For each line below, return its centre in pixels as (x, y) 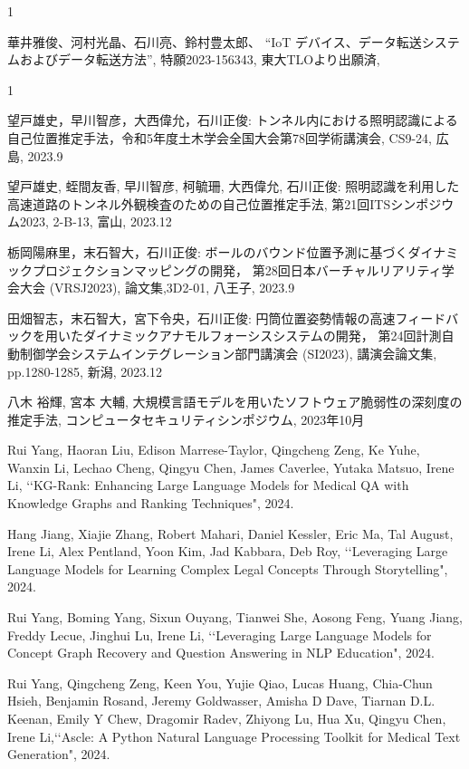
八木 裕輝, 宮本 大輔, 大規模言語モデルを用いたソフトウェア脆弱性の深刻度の (235, 402)
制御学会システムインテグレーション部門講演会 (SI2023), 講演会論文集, (228, 353)
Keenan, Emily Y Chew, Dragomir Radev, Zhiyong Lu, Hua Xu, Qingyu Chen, (227, 718)
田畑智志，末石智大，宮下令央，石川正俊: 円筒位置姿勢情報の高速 (201, 317)
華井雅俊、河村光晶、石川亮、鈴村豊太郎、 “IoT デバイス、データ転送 (215, 41)
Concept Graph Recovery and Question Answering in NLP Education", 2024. (221, 653)
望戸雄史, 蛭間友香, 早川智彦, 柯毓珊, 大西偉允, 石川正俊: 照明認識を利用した (234, 186)
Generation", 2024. (59, 754)
